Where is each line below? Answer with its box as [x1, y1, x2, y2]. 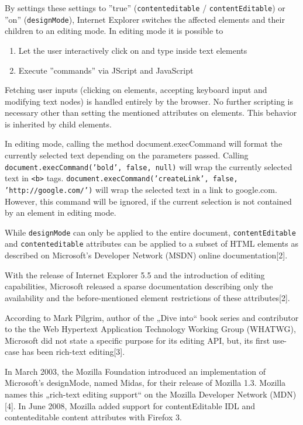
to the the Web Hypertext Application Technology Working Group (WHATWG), [5, 323, 296, 335]
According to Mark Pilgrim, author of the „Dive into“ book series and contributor [5, 311, 299, 323]
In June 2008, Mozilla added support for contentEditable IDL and [18, 399, 255, 412]
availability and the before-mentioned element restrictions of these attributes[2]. [5, 291, 290, 303]
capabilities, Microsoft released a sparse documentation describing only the [5, 280, 273, 292]
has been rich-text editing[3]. [22, 345, 125, 358]
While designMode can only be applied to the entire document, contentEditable [5, 226, 296, 238]
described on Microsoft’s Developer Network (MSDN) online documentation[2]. [5, 249, 288, 261]
